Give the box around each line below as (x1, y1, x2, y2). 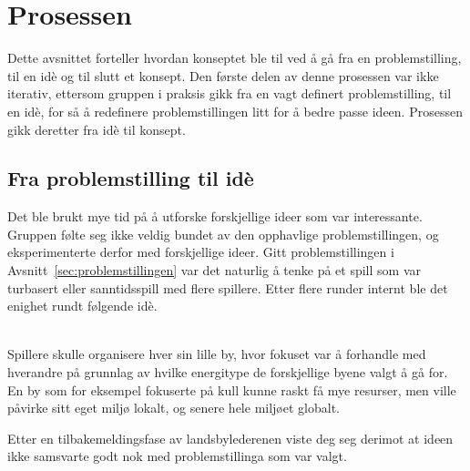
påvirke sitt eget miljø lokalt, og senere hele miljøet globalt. (7, 398, 340, 417)
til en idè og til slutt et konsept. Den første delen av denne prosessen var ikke (7, 66, 439, 85)
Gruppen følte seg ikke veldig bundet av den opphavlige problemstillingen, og (7, 224, 439, 243)
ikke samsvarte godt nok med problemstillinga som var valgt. (7, 446, 347, 466)
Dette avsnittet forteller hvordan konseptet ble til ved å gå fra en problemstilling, (7, 48, 462, 67)
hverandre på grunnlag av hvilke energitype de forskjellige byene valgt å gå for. (7, 363, 448, 382)
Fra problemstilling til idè (7, 164, 254, 192)
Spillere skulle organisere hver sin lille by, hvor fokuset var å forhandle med (7, 344, 426, 363)
